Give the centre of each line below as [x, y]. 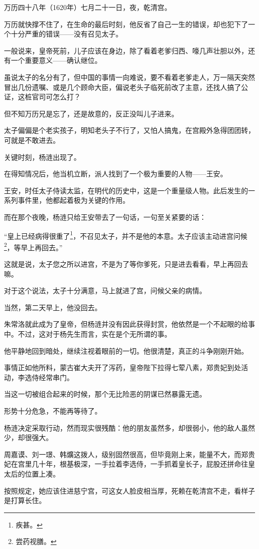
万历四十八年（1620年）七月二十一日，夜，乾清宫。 [88, 7]
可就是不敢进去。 [32, 140]
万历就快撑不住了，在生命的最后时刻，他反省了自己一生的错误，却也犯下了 [126, 24]
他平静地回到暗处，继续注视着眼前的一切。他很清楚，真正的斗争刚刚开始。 [126, 350]
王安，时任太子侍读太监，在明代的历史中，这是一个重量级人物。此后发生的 [126, 190]
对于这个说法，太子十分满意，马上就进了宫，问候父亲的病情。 [105, 290]
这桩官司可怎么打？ [49, 97]
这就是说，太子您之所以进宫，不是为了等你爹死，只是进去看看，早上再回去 [126, 264]
